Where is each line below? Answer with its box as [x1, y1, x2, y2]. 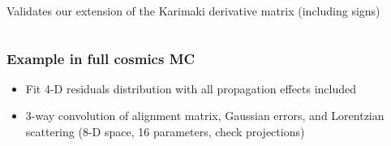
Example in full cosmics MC [6, 48, 195, 68]
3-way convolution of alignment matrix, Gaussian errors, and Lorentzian [25, 107, 385, 124]
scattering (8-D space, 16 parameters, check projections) [25, 123, 305, 140]
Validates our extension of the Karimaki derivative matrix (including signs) [6, 2, 380, 19]
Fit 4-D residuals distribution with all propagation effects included [25, 79, 357, 97]
